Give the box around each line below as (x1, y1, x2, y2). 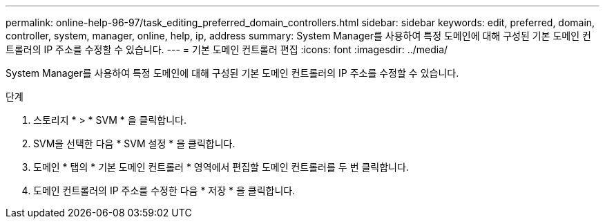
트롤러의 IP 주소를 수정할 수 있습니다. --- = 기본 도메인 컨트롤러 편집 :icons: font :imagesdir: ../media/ (6, 44, 448, 55)
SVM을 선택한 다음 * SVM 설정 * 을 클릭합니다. (33, 138, 236, 149)
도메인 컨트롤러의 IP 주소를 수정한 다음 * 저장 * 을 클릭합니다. (33, 185, 296, 196)
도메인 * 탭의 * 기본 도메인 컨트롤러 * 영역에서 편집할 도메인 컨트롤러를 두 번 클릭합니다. (33, 161, 409, 173)
